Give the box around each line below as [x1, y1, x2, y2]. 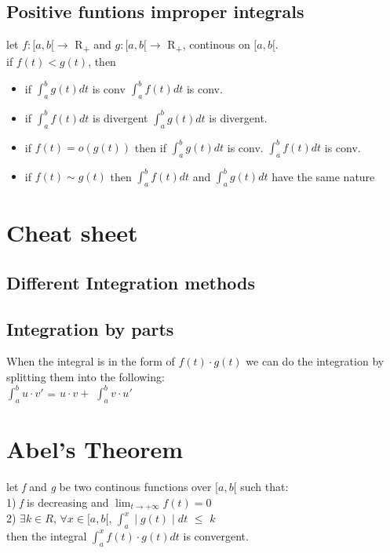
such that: [240, 478, 289, 495]
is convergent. [183, 527, 249, 544]
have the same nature [272, 168, 375, 184]
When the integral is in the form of [6, 353, 175, 369]
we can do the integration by [246, 353, 385, 369]
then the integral [6, 527, 87, 544]
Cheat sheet [6, 216, 138, 249]
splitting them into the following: [6, 369, 165, 385]
